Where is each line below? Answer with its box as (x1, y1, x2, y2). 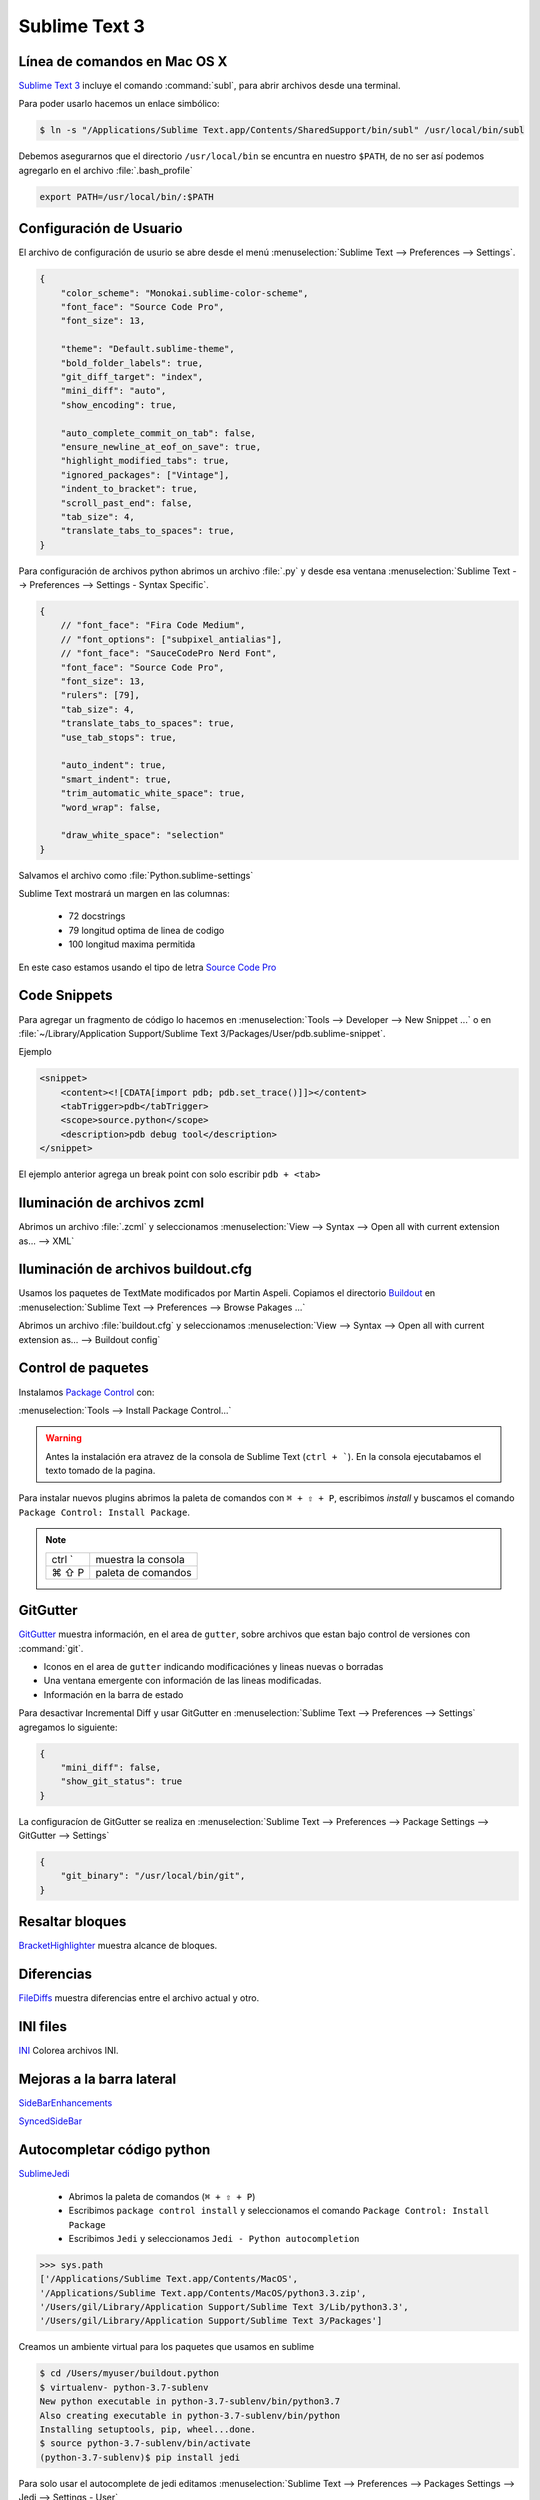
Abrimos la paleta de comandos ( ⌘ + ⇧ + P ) (68, 2190, 256, 2202)
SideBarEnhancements (18, 2097, 113, 2109)
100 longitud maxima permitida (68, 938, 196, 950)
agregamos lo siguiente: (18, 1721, 118, 1733)
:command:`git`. (18, 1642, 84, 1654)
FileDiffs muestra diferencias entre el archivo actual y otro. (18, 1992, 260, 2004)
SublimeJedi (18, 2168, 70, 2180)
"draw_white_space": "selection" (60, 830, 225, 841)
